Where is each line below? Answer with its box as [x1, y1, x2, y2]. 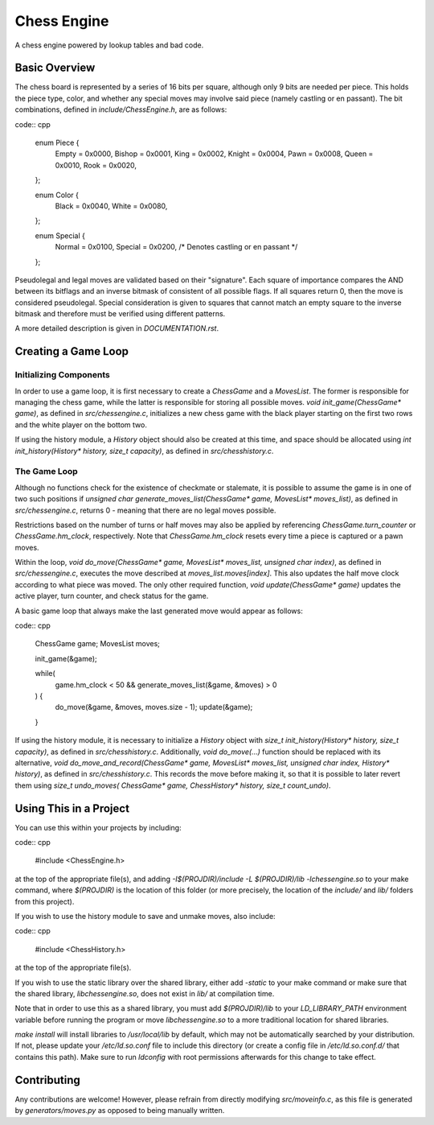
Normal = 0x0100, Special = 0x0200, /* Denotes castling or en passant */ [55, 242, 298, 252]
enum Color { [35, 190, 80, 200]
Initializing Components [14, 369, 110, 381]
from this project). [14, 896, 75, 906]
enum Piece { [35, 138, 80, 148]
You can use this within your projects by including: [14, 822, 182, 832]
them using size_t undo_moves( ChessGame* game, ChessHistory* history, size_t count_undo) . [14, 781, 331, 790]
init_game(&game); [35, 653, 98, 663]
